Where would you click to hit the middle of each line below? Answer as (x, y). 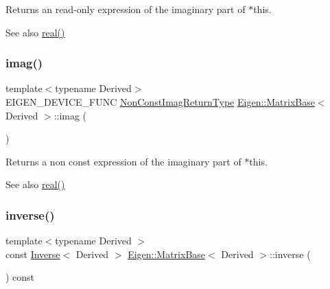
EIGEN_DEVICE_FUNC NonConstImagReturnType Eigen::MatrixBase (160, 102)
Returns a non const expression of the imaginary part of (123, 161)
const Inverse (33, 254)
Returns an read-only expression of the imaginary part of (126, 9)
